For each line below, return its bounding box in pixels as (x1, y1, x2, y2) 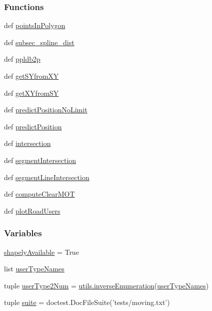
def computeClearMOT (4, 189, 75, 199)
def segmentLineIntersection (4, 172, 89, 182)
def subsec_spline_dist (4, 37, 74, 47)
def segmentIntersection (4, 154, 76, 165)
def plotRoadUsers (4, 205, 60, 216)
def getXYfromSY (4, 87, 59, 98)
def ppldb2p (4, 54, 40, 64)
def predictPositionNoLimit (4, 104, 87, 115)
